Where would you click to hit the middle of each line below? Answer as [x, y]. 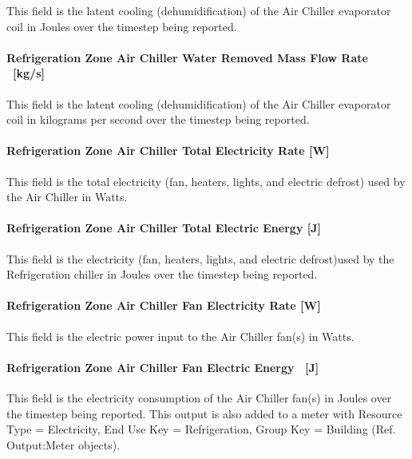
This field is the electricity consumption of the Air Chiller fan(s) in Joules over [199, 397]
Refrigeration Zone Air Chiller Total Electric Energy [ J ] [164, 228]
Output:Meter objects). [63, 444]
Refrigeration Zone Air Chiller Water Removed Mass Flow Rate [187, 57]
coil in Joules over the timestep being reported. [122, 26]
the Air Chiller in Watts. [67, 197]
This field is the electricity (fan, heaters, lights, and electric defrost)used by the [200, 258]
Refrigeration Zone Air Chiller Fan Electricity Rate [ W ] [164, 305]
